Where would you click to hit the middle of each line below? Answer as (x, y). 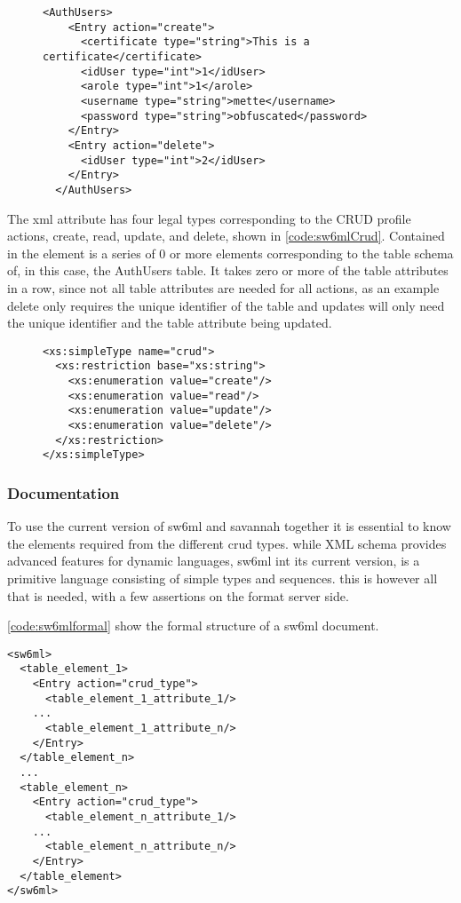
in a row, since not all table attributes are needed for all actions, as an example (223, 287)
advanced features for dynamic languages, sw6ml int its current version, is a (214, 561)
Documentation (64, 492)
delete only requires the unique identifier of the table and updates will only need (226, 305)
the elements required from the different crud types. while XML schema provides (227, 543)
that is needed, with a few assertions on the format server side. (178, 595)
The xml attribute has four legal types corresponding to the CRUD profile (209, 218)
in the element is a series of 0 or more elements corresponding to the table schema (230, 253)
